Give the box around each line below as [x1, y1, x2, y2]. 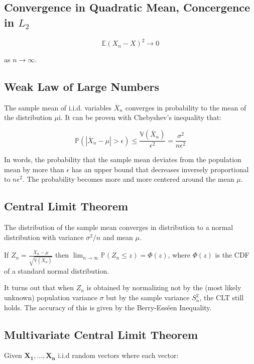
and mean [102, 231, 133, 242]
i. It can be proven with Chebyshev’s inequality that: [58, 112, 222, 123]
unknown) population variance [4, 292, 97, 303]
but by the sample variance [106, 292, 190, 303]
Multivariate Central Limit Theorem [4, 326, 198, 342]
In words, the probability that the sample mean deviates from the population [4, 154, 241, 165]
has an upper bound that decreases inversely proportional [71, 164, 249, 174]
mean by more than [4, 164, 64, 174]
